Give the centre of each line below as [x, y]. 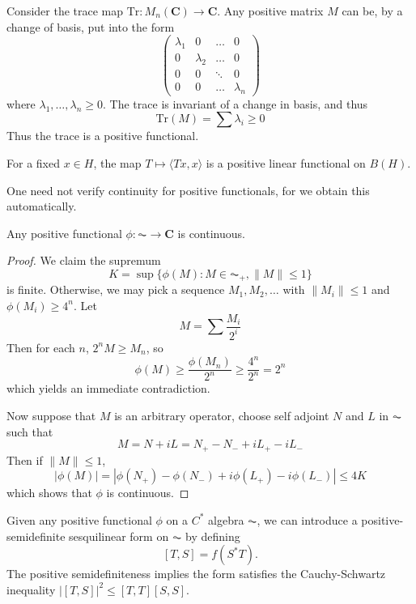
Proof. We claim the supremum [84, 260]
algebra [226, 519]
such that [30, 431]
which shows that [49, 493]
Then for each [41, 347]
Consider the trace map [65, 11]
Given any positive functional [79, 519]
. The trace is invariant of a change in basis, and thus [236, 103]
